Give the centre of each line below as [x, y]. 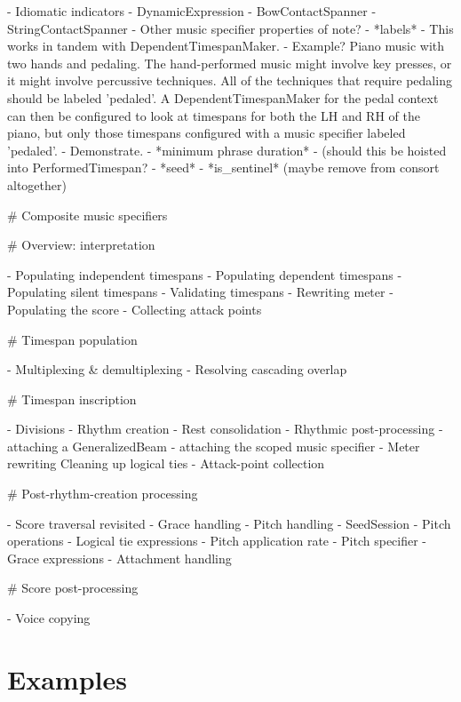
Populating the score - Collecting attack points [135, 309]
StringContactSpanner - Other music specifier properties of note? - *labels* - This [230, 28]
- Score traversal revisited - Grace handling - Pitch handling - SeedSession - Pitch [229, 523]
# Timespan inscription [72, 399]
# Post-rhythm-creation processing [103, 494]
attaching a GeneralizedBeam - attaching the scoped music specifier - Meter [214, 446]
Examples [67, 678]
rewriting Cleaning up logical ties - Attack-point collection [166, 463]
